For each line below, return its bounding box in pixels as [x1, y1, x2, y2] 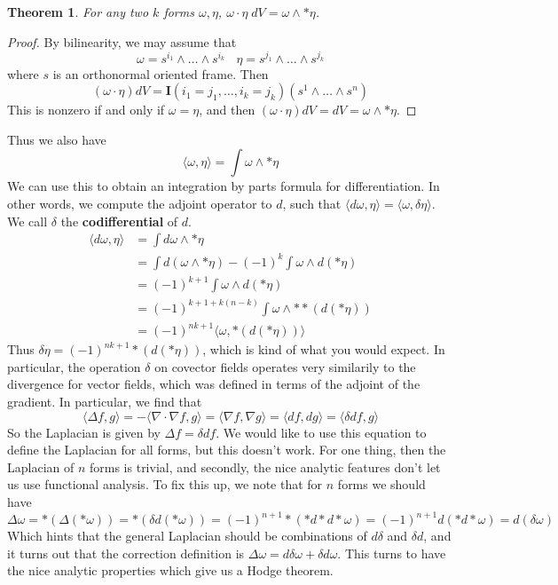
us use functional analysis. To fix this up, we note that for [7, 475, 323, 494]
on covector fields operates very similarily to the [154, 357, 416, 376]
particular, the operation [7, 357, 141, 376]
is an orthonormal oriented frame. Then [52, 64, 269, 83]
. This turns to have [337, 543, 446, 562]
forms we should [337, 475, 426, 494]
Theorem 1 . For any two [7, 3, 149, 20]
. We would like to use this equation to [216, 423, 427, 441]
